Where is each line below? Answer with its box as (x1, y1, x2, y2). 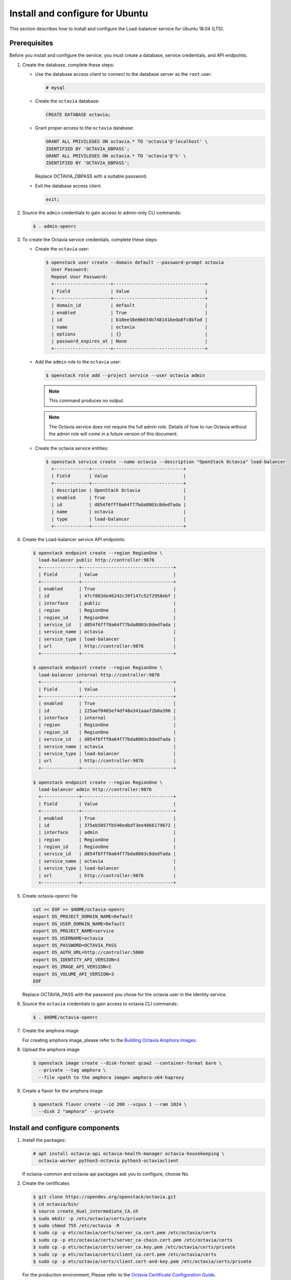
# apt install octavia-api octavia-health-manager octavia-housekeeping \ (33, 1150, 225, 1157)
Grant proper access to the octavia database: (35, 125, 134, 131)
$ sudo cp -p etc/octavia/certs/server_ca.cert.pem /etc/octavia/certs (33, 1230, 217, 1236)
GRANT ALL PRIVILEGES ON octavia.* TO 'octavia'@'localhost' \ (46, 139, 208, 144)
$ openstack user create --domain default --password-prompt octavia (46, 260, 224, 266)
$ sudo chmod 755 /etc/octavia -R (33, 1223, 120, 1228)
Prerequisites (9, 39, 53, 48)
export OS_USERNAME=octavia (33, 935, 103, 941)
